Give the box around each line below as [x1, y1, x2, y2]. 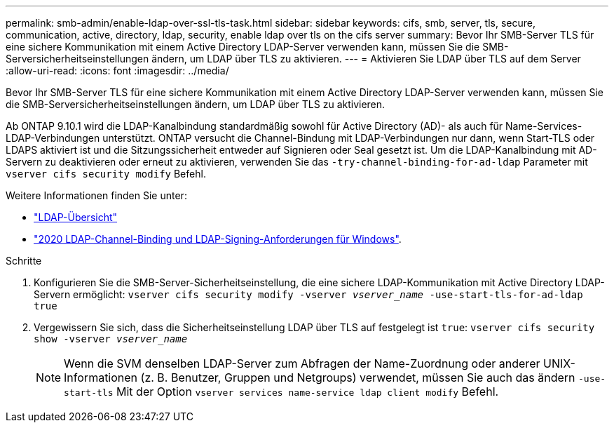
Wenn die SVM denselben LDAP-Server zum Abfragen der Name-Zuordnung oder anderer [64, 356, 540, 370]
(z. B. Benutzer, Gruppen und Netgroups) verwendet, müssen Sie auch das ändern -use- [140, 370, 606, 384]
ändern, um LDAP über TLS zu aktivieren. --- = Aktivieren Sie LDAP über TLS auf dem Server [151, 53, 581, 65]
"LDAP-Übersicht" [34, 211, 118, 223]
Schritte [6, 255, 42, 267]
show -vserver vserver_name [34, 333, 188, 345]
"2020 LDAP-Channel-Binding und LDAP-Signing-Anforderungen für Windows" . [34, 233, 402, 245]
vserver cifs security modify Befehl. [6, 168, 206, 180]
